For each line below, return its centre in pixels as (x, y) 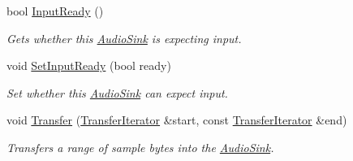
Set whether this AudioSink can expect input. (117, 92)
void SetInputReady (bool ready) (89, 65)
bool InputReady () (55, 11)
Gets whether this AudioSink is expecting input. (124, 38)
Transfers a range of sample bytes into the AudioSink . (140, 147)
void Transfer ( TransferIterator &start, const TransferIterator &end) (177, 120)
